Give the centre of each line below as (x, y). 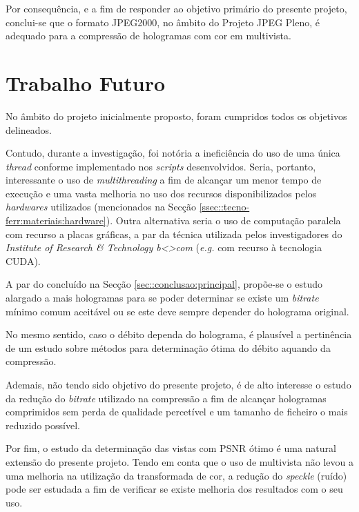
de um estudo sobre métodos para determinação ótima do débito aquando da (168, 347)
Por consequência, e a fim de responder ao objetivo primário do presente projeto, (176, 8)
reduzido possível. (43, 425)
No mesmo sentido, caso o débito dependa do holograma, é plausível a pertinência (179, 334)
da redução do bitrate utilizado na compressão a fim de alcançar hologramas (166, 398)
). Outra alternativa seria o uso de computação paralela (223, 220)
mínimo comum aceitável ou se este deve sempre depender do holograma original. (177, 311)
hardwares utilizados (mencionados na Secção (101, 207)
